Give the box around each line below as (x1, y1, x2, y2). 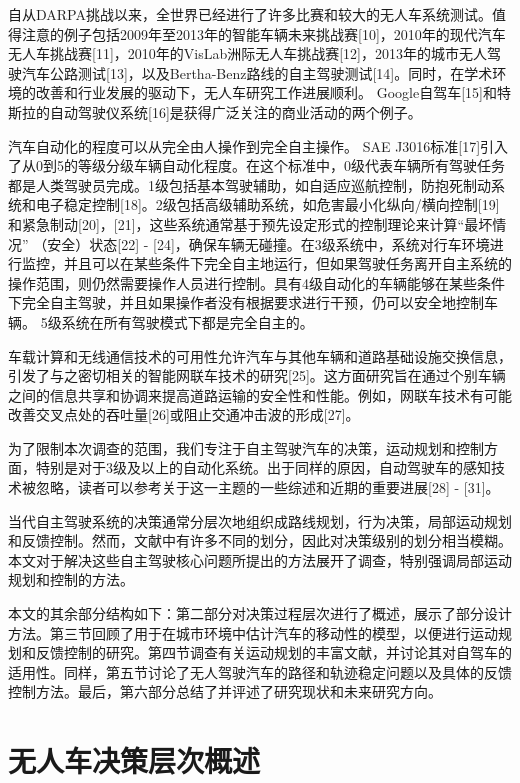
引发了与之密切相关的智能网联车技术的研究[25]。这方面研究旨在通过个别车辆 (8, 365, 506, 386)
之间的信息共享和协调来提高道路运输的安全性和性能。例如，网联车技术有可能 (8, 384, 512, 405)
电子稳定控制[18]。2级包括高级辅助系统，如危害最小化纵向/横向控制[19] (35, 194, 500, 215)
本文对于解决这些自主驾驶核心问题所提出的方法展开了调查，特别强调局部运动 (8, 549, 512, 570)
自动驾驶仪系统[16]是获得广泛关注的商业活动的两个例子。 (49, 101, 422, 122)
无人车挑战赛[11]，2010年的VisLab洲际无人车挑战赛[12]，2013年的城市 (8, 43, 460, 64)
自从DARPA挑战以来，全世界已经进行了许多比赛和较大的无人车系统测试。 (8, 4, 492, 24)
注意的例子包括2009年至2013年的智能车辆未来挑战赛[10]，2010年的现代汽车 (21, 23, 506, 44)
